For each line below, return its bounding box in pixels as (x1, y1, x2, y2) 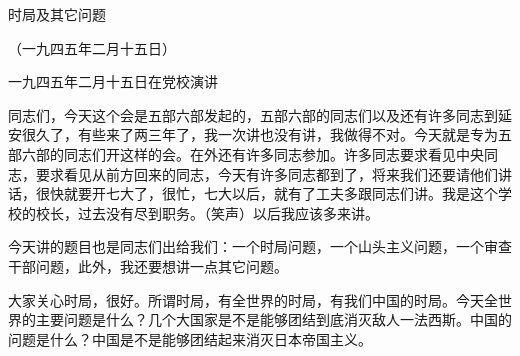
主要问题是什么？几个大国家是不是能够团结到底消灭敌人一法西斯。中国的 (35, 309, 512, 330)
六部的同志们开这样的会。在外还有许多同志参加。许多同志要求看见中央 (21, 143, 484, 164)
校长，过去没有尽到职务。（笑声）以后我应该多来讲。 (35, 202, 379, 223)
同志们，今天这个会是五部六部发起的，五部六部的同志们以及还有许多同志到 (8, 104, 498, 125)
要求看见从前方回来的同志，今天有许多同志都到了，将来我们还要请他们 (35, 163, 498, 184)
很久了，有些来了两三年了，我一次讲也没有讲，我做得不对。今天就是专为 (21, 124, 498, 145)
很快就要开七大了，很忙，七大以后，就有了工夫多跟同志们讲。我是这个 (35, 183, 498, 204)
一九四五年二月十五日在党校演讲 (8, 71, 218, 92)
